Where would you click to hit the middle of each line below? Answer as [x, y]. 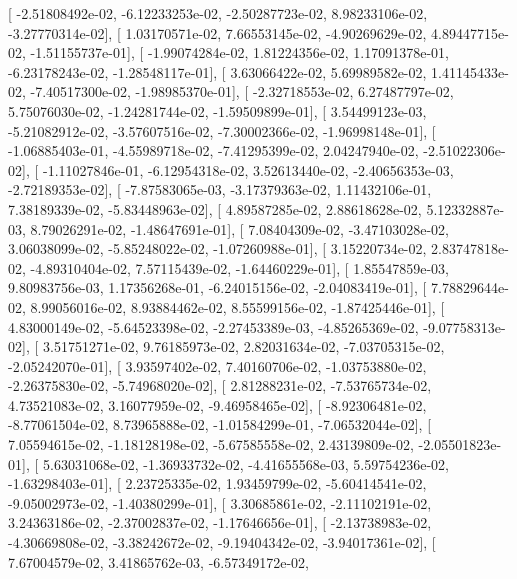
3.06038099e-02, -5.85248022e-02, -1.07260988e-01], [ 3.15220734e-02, [217, 248]
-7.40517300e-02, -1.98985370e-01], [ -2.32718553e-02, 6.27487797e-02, [242, 91]
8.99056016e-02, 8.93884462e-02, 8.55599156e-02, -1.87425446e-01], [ [237, 306]
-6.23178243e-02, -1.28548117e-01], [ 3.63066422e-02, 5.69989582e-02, [217, 71]
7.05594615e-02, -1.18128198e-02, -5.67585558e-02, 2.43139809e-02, [211, 444]
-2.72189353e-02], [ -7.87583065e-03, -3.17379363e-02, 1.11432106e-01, [220, 189]
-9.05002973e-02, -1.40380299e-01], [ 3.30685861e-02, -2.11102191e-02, [220, 502]
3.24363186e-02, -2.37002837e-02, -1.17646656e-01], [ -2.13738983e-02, [220, 522]
